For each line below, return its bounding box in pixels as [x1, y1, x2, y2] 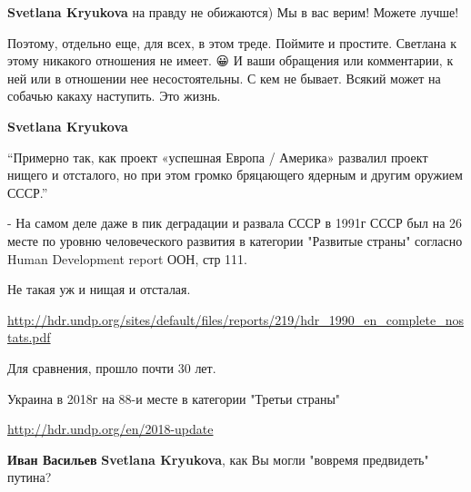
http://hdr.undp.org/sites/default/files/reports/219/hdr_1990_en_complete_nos [7, 310, 464, 329]
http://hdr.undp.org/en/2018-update [7, 419, 214, 438]
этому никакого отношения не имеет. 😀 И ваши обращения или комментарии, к [7, 51, 454, 70]
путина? [7, 467, 52, 487]
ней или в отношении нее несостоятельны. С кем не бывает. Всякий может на [7, 68, 441, 87]
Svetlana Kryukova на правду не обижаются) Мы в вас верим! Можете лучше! [7, 3, 459, 21]
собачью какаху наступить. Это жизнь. [7, 86, 221, 105]
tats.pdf [7, 328, 51, 347]
